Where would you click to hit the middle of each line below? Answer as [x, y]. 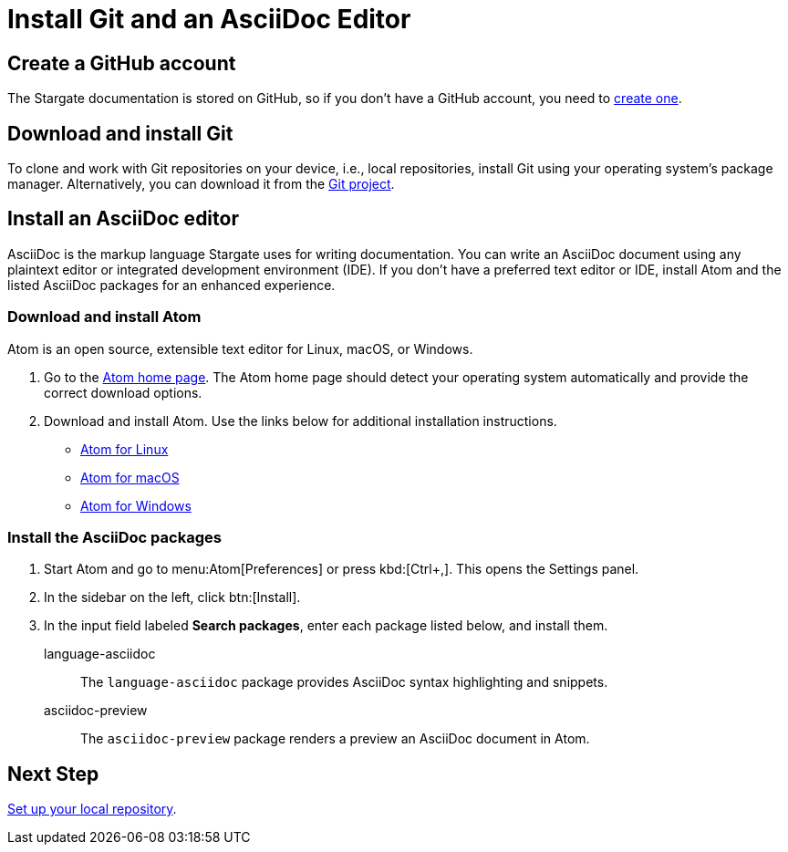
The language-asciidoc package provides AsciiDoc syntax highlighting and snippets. [344, 682]
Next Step [53, 774]
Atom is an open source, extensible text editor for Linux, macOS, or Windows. [240, 348]
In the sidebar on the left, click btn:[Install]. [172, 597]
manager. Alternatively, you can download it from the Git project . [201, 184]
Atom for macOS [130, 477]
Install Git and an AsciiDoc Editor [209, 19]
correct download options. [123, 392]
